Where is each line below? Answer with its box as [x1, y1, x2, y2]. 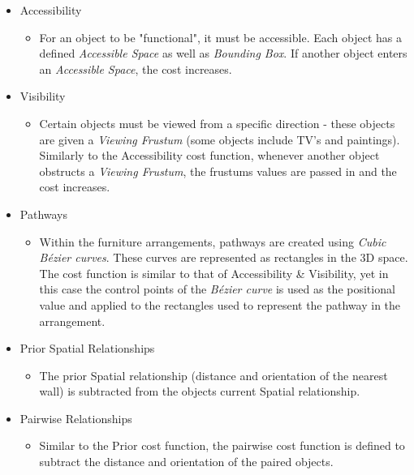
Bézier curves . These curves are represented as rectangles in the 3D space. [39, 249, 408, 266]
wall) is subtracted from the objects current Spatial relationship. [39, 383, 360, 400]
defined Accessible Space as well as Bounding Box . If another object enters [39, 45, 408, 62]
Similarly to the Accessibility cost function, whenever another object [39, 147, 380, 164]
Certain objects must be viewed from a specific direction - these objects [39, 114, 395, 131]
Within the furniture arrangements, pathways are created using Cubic [39, 233, 386, 250]
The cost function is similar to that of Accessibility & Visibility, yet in [39, 264, 389, 281]
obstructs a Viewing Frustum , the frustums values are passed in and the [39, 162, 397, 179]
